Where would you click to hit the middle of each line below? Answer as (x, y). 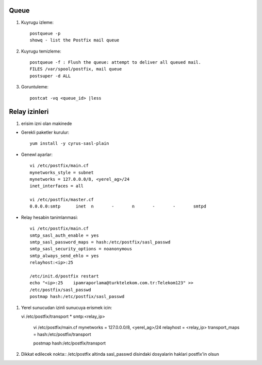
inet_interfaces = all (57, 186)
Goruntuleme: (35, 87)
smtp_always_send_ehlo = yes (64, 256)
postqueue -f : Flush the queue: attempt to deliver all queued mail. (115, 62)
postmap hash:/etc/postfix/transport (70, 343)
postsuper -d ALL (50, 76)
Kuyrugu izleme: (37, 22)
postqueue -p (45, 33)
